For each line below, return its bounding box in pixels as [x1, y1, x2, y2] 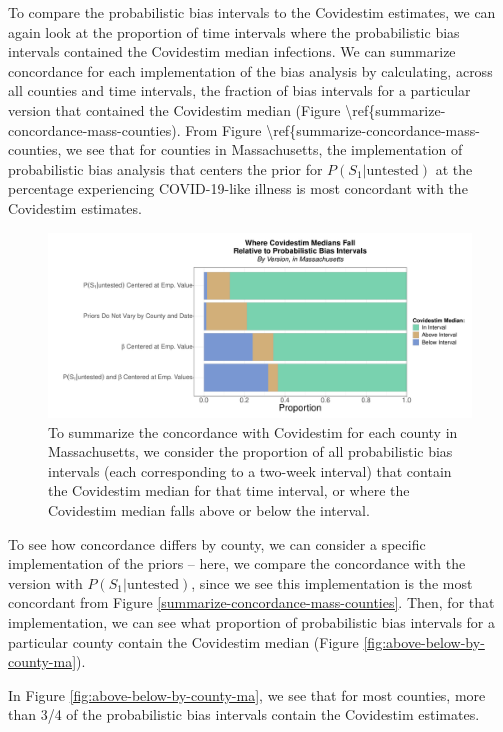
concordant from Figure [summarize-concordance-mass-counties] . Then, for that [8, 592, 495, 613]
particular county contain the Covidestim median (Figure [8, 631, 359, 652]
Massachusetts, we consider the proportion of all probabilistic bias [48, 441, 453, 462]
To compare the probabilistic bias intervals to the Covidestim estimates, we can [8, 2, 496, 22]
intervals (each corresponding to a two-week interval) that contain [48, 460, 452, 481]
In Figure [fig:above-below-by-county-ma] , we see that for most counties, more [8, 684, 486, 705]
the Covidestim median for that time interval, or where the [48, 480, 410, 501]
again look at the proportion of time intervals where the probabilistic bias [8, 21, 460, 42]
